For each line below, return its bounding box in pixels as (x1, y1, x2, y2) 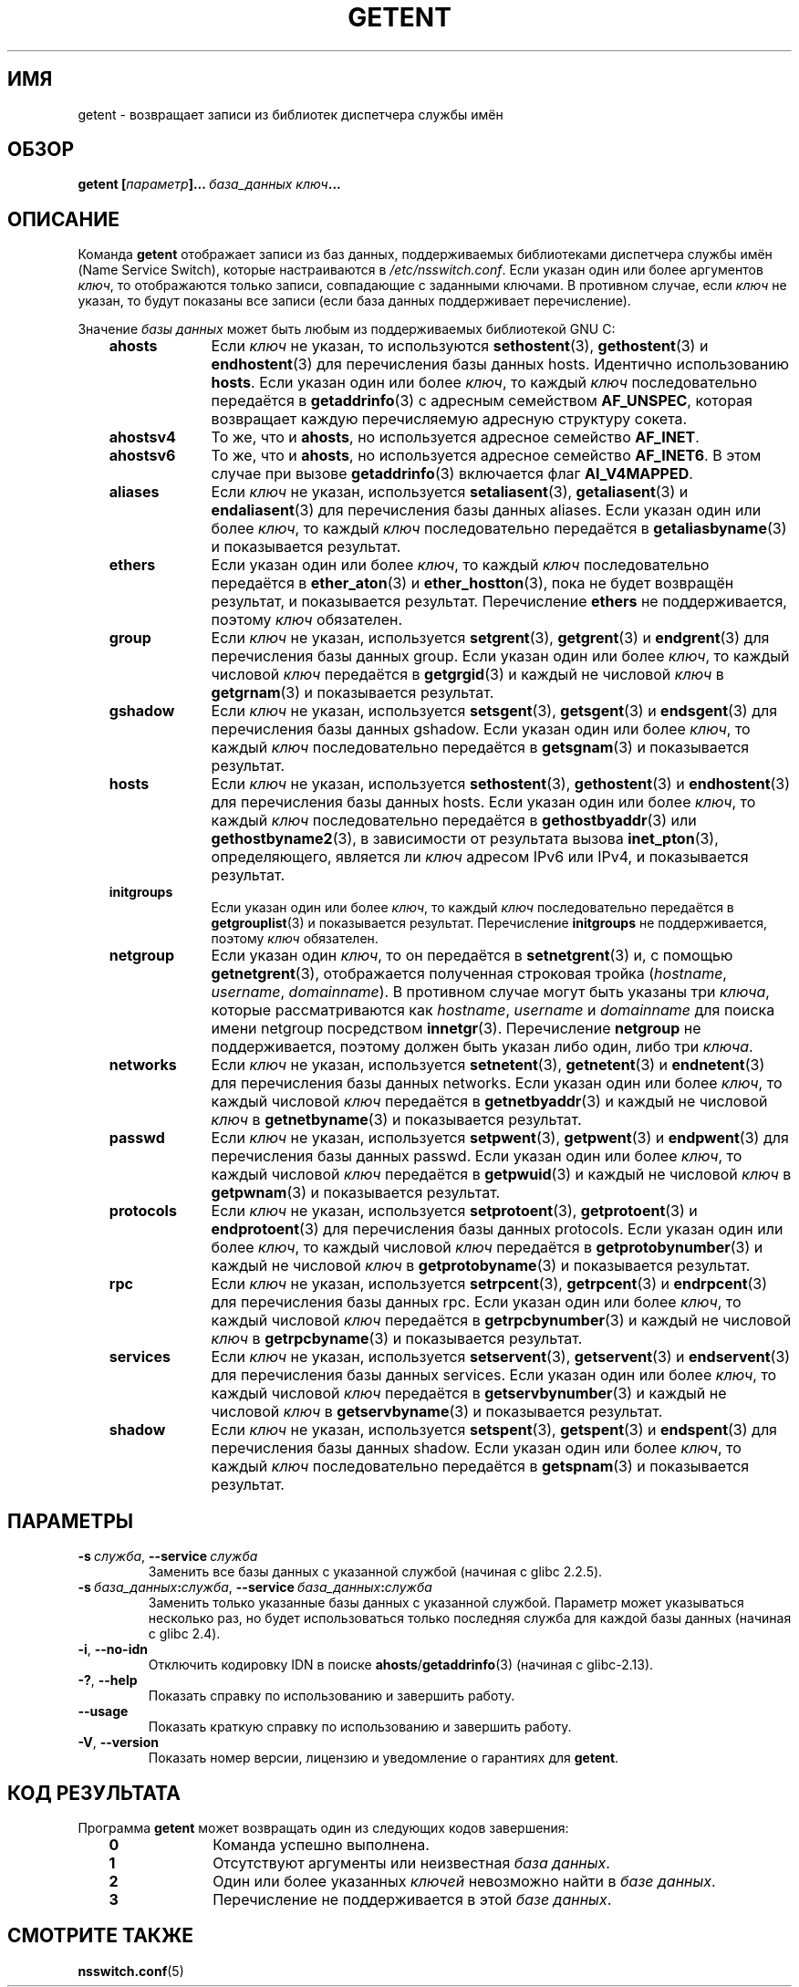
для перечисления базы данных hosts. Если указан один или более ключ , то (211, 793, 756, 812)
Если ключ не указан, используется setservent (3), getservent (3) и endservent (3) (211, 1347, 791, 1367)
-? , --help (78, 1672, 138, 1689)
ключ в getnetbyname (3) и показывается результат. (211, 1110, 582, 1129)
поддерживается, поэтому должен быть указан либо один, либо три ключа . (211, 1037, 753, 1056)
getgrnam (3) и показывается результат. (211, 683, 494, 702)
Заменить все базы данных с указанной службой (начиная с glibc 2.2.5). (148, 1564, 603, 1580)
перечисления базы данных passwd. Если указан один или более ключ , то (211, 1147, 742, 1166)
